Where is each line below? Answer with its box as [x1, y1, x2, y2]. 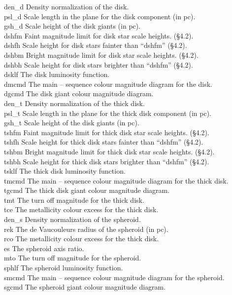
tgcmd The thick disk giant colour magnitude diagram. [4, 185, 170, 195]
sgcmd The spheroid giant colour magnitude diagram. [4, 282, 166, 292]
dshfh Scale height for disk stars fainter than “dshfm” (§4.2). [4, 40, 187, 50]
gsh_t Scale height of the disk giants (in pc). [4, 117, 139, 128]
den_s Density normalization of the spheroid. [4, 214, 141, 224]
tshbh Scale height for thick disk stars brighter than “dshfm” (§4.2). [4, 156, 209, 166]
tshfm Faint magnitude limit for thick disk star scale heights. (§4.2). [4, 127, 209, 137]
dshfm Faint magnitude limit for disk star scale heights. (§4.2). [4, 30, 194, 40]
